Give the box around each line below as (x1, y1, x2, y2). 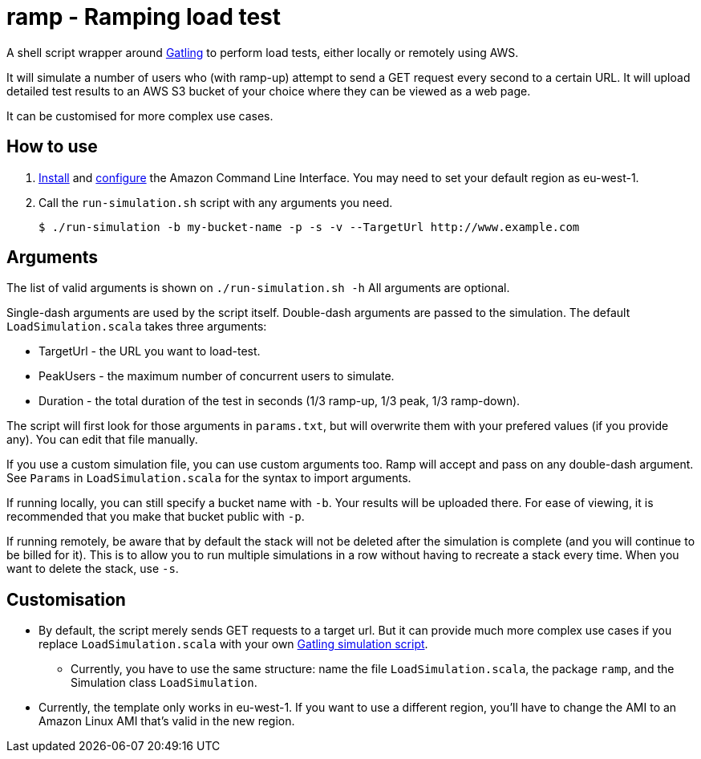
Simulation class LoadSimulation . (71, 676, 257, 690)
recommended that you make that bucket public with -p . (6, 509, 305, 524)
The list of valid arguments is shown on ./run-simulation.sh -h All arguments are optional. (6, 281, 510, 295)
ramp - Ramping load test (6, 3, 282, 30)
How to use (6, 136, 98, 157)
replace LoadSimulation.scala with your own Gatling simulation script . (38, 637, 428, 651)
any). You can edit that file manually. (6, 432, 198, 447)
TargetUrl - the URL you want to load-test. (38, 344, 261, 359)
